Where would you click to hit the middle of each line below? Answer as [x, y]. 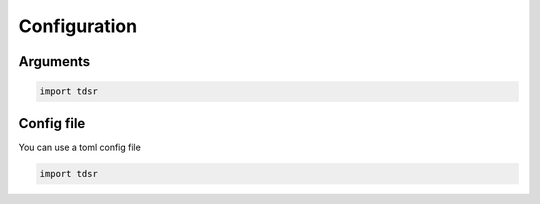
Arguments [54, 61]
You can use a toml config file [80, 147]
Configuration [78, 26]
